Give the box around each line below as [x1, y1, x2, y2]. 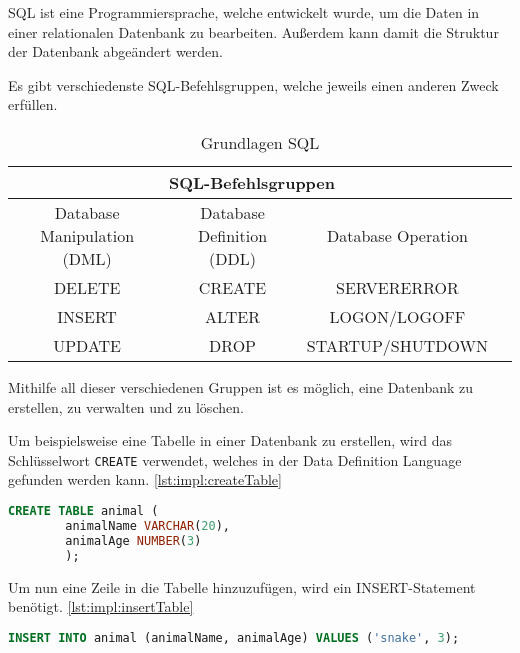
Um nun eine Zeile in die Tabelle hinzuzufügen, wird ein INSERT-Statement [8, 576, 476, 597]
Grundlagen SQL [200, 130, 320, 154]
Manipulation [40, 223, 135, 247]
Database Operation [327, 223, 468, 247]
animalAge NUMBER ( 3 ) [65, 533, 202, 548]
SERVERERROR [336, 275, 459, 299]
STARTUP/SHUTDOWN [306, 333, 488, 357]
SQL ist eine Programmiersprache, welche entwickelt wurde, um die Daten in [8, 2, 480, 22]
